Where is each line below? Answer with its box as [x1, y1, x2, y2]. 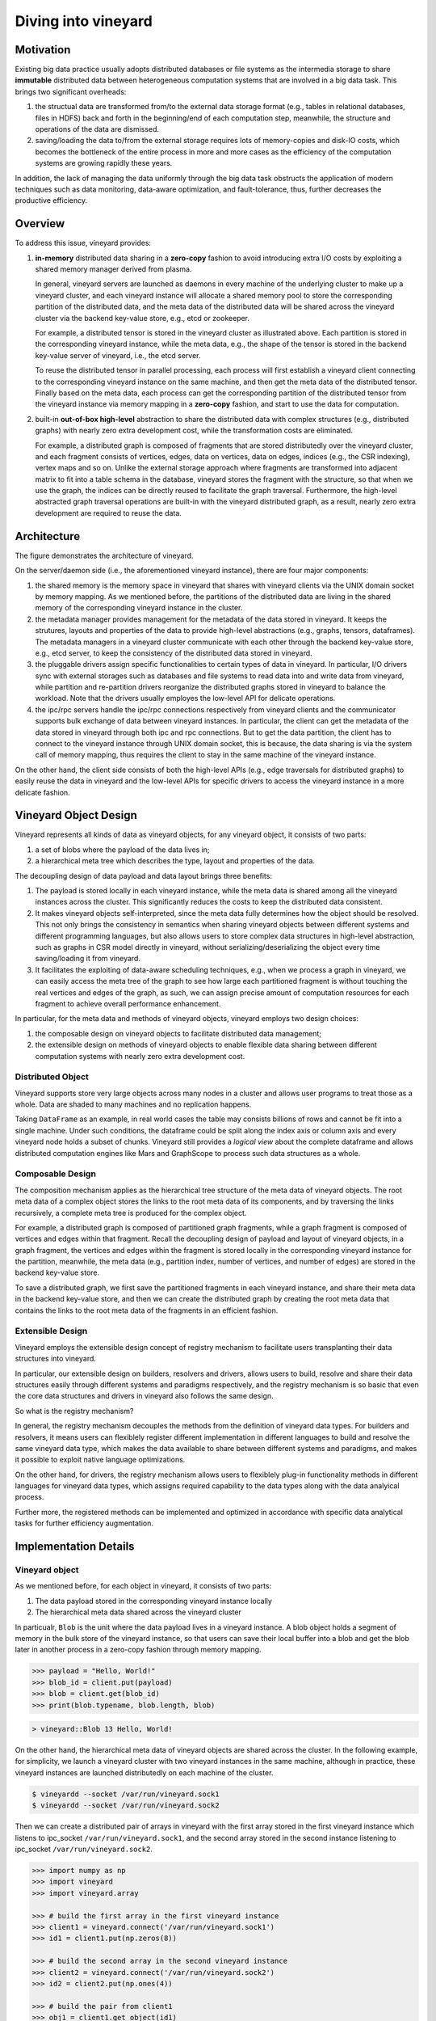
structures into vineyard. [15, 1354, 97, 1364]
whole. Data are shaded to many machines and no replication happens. [15, 1099, 252, 1109]
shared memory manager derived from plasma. [35, 264, 192, 274]
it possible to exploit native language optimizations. [15, 1455, 186, 1465]
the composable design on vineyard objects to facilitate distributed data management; [35, 1028, 322, 1038]
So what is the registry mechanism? [15, 1406, 134, 1416]
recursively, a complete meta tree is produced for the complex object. [15, 1208, 247, 1217]
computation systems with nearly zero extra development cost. [35, 1051, 245, 1061]
